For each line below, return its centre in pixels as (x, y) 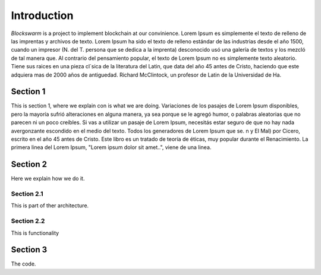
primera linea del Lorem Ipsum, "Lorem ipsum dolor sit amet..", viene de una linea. (111, 147)
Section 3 (29, 250)
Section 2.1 (27, 194)
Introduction (42, 15)
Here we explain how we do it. (48, 179)
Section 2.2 (28, 221)
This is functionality (35, 233)
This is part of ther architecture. (50, 206)
